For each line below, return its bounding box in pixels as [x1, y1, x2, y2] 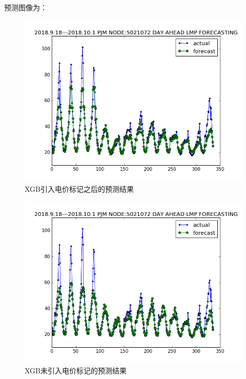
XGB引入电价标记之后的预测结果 [25, 184, 134, 194]
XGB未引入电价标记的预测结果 [25, 365, 127, 376]
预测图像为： [4, 2, 47, 12]
